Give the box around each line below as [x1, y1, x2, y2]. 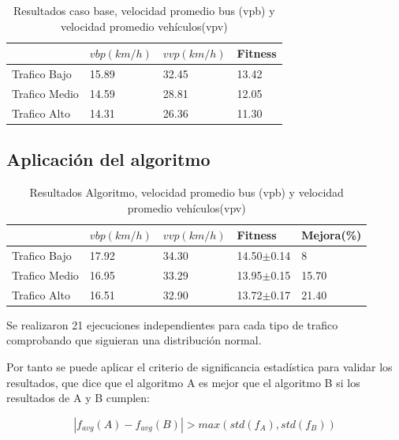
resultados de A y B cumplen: [6, 389, 150, 406]
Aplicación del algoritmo [6, 147, 211, 171]
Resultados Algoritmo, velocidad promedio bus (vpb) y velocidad [29, 184, 344, 201]
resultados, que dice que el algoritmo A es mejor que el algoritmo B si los [6, 374, 360, 390]
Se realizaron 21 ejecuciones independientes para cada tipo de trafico [6, 316, 338, 333]
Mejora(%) [301, 227, 362, 243]
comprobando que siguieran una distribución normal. [6, 332, 262, 348]
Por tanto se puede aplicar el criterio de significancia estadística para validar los [6, 359, 393, 375]
